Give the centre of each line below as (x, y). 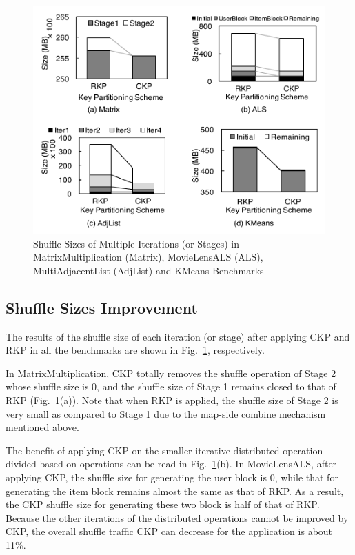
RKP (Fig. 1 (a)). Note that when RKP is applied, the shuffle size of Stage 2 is (172, 400)
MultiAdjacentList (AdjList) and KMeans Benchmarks (149, 270)
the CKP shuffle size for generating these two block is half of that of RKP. (163, 504)
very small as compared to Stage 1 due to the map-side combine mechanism (166, 413)
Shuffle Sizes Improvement (102, 307)
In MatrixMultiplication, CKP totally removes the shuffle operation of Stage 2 (171, 373)
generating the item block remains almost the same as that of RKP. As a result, (175, 491)
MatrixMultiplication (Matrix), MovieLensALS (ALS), (148, 257)
